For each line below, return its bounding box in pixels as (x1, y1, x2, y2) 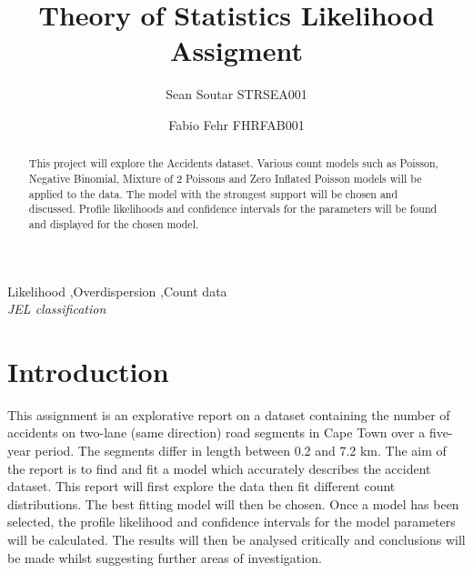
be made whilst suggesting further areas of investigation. (7, 548, 322, 567)
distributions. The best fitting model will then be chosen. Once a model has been (7, 494, 459, 513)
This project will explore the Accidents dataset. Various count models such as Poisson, (28, 156, 438, 171)
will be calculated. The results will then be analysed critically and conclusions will (7, 530, 466, 549)
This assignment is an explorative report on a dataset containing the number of (7, 405, 450, 424)
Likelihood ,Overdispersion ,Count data (7, 281, 227, 300)
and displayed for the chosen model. (28, 216, 199, 231)
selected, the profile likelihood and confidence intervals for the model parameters (7, 512, 456, 531)
